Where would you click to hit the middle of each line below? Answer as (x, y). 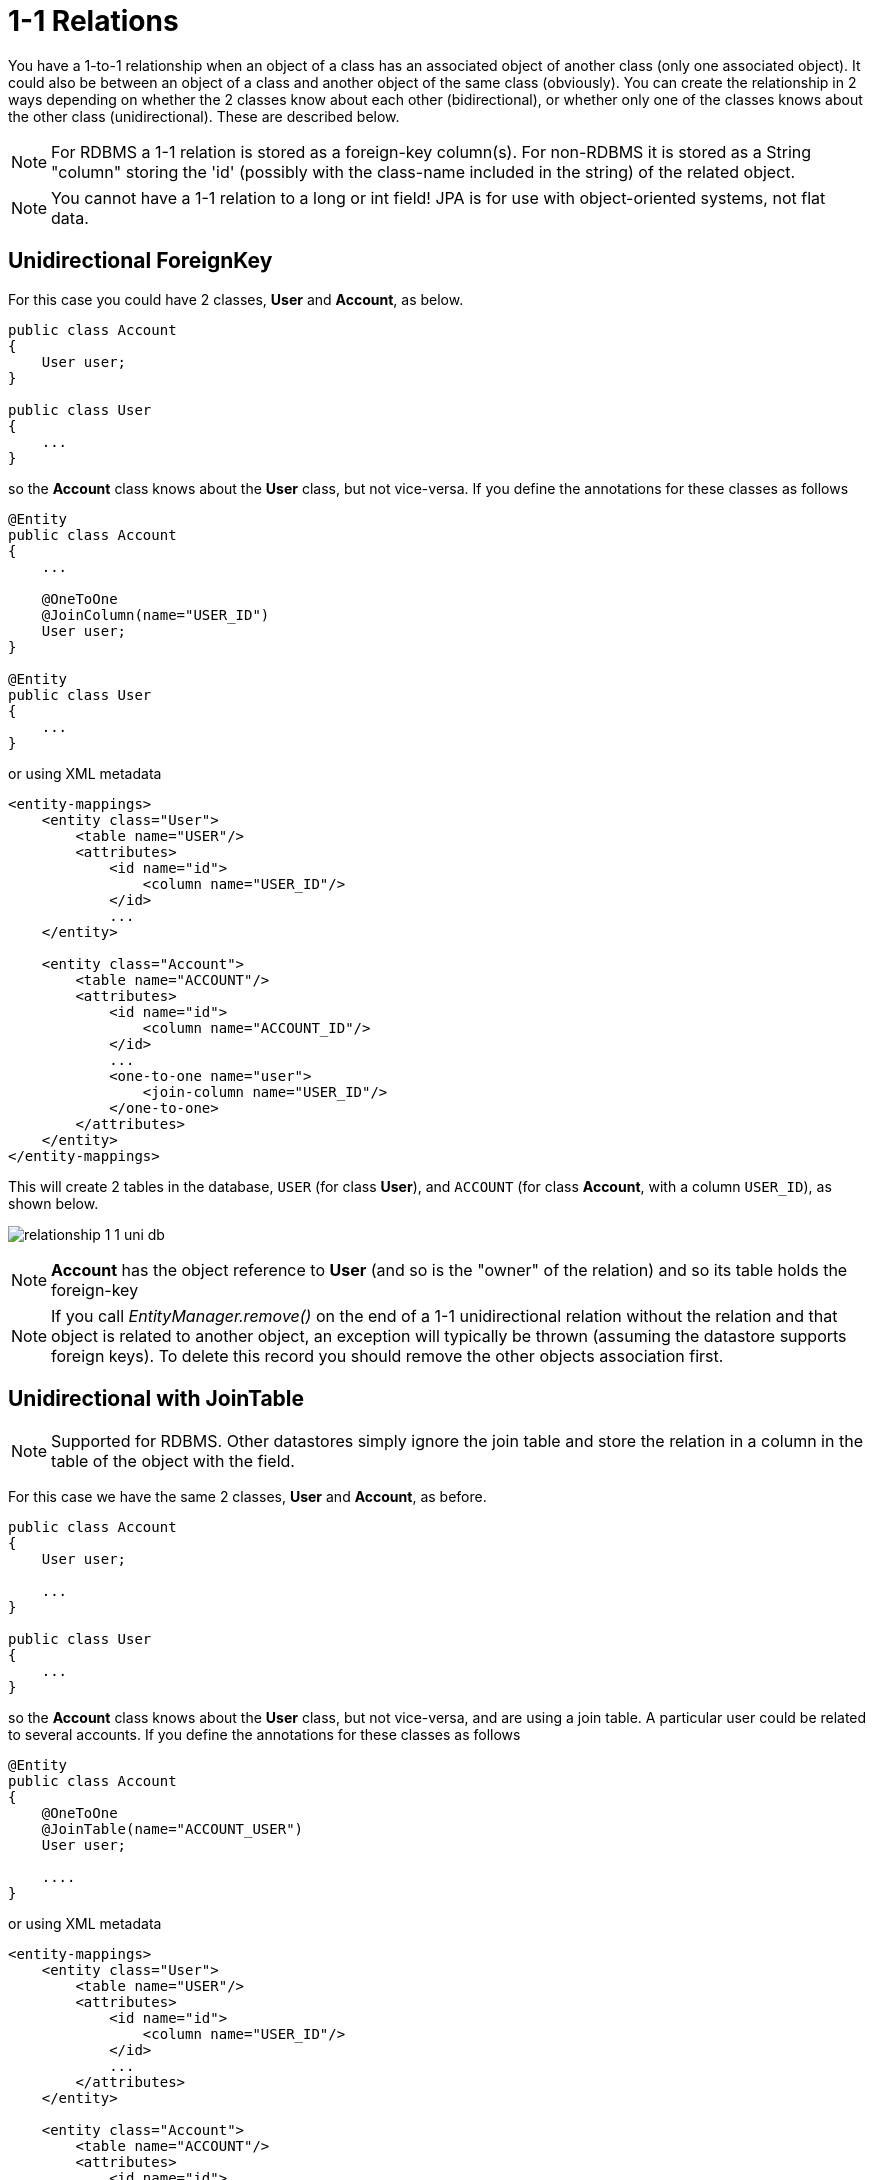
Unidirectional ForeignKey (140, 261)
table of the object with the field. (173, 1461)
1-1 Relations (93, 21)
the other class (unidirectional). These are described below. (204, 116)
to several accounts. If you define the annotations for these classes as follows (264, 1735)
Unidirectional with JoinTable (156, 1399)
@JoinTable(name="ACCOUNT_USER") (172, 1829)
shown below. (53, 1203)
